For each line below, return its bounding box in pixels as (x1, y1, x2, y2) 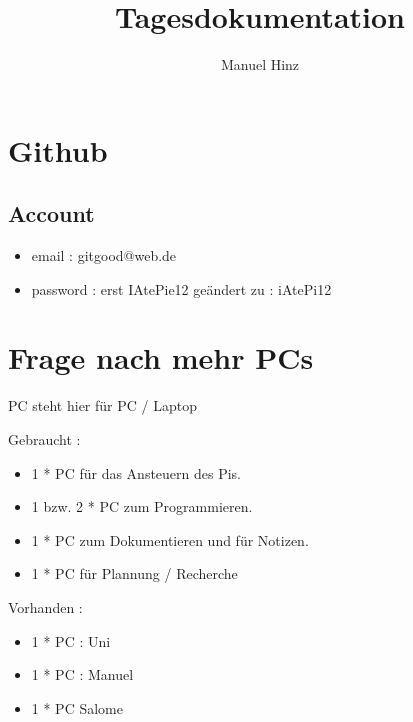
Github (8, 129, 108, 170)
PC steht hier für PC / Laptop (8, 395, 197, 416)
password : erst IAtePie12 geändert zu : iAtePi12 (31, 278, 332, 299)
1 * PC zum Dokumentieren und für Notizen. (31, 529, 309, 550)
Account (8, 198, 95, 229)
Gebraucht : (8, 429, 81, 450)
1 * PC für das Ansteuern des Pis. (31, 462, 242, 483)
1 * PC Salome (31, 697, 123, 718)
